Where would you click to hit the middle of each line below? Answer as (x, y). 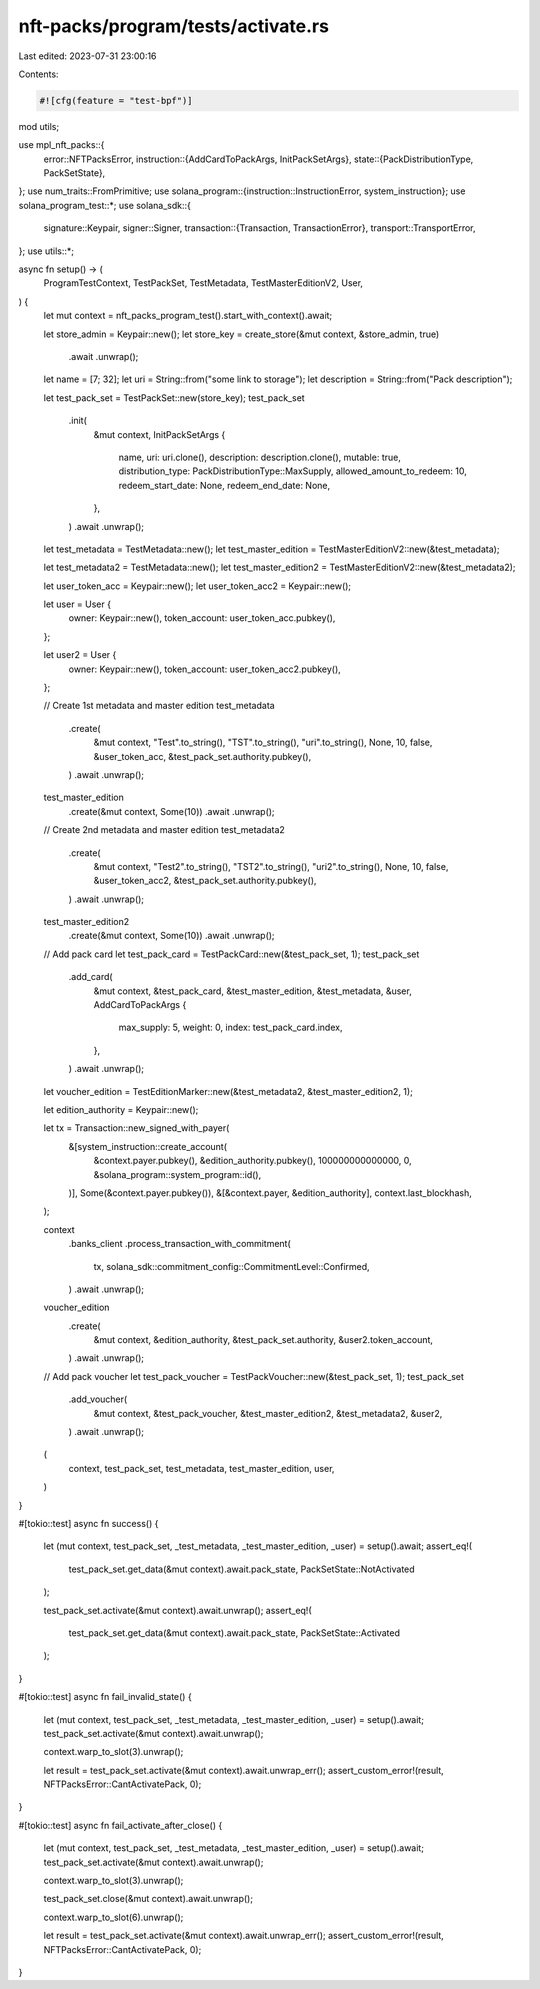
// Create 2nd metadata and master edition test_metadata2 (164, 830)
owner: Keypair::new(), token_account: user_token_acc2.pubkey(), (205, 669)
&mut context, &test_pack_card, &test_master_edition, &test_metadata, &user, (252, 991)
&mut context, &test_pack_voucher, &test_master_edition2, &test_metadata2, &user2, (268, 1413)
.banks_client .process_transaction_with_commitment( (180, 1244)
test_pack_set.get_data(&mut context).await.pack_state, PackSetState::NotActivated (241, 1569)
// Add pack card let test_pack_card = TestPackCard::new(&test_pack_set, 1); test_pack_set (231, 954)
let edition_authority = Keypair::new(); (121, 1109)
